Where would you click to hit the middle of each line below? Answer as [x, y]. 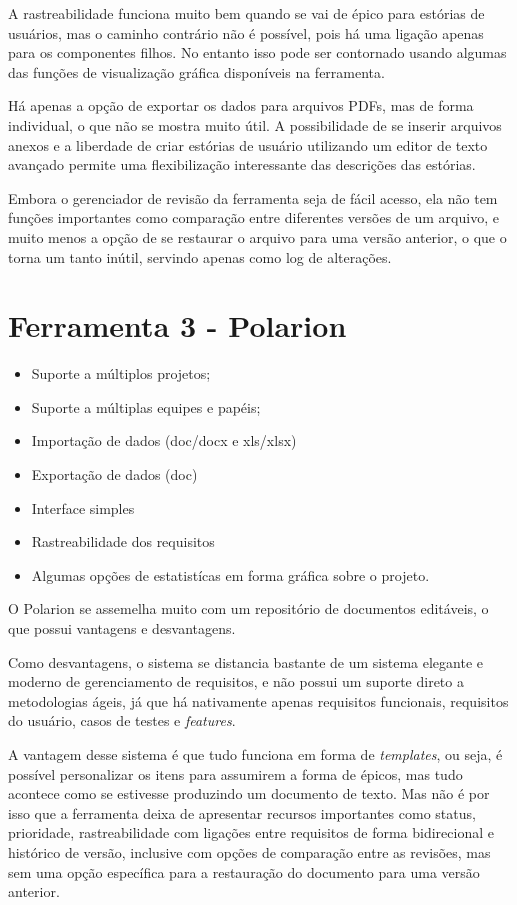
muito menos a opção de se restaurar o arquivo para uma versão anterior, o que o [257, 236]
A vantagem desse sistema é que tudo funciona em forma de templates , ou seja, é [255, 753]
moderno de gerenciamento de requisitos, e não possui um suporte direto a [236, 681]
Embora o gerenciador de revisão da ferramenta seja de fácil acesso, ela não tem [253, 197]
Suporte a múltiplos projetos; [121, 373]
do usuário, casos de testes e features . [122, 720]
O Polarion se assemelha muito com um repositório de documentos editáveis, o [248, 608]
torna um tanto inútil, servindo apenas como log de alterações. [200, 256]
